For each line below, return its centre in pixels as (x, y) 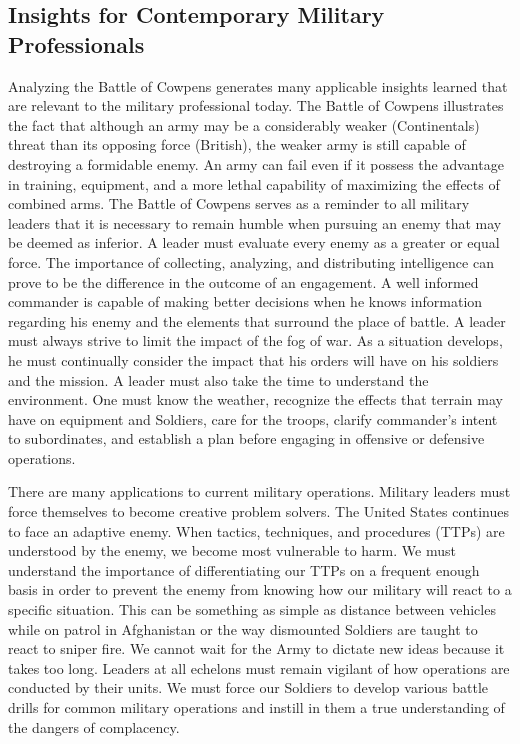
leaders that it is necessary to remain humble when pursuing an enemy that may (255, 222)
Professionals (76, 43)
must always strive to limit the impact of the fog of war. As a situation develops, (255, 340)
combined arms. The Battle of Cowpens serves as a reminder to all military (239, 203)
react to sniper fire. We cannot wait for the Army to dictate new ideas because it (256, 648)
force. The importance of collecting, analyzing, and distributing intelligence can (251, 261)
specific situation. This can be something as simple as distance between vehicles (252, 609)
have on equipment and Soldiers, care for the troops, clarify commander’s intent (253, 418)
